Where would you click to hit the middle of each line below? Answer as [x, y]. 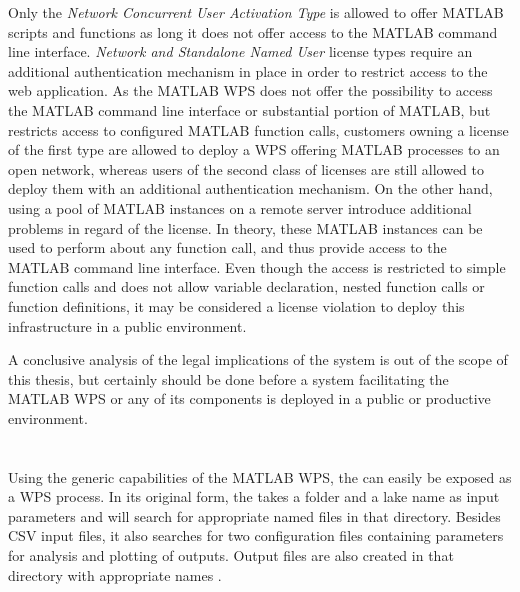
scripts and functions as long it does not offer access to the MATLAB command [253, 31]
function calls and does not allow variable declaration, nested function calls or [246, 286]
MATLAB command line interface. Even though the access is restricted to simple [257, 266]
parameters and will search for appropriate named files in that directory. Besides [254, 515]
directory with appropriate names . [115, 574]
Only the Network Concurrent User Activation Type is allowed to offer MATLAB [256, 12]
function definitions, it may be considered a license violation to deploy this [236, 305]
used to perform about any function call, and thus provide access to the [227, 247]
